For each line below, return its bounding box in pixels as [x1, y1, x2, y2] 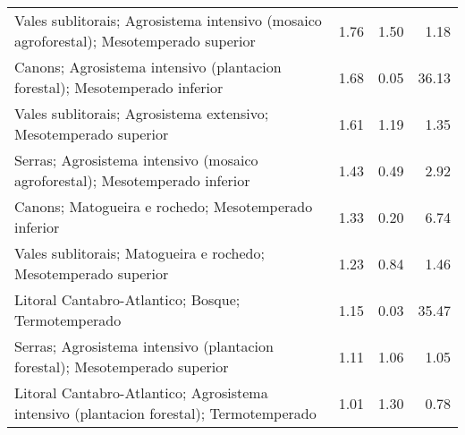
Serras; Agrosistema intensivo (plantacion [14, 336, 274, 356]
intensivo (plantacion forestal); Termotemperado [14, 403, 317, 423]
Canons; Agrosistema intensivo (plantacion [14, 56, 282, 77]
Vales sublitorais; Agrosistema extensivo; [14, 103, 269, 124]
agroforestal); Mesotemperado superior [14, 30, 256, 51]
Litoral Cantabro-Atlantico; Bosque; [14, 289, 241, 310]
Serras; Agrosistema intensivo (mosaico [14, 149, 258, 170]
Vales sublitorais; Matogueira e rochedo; [14, 243, 265, 263]
